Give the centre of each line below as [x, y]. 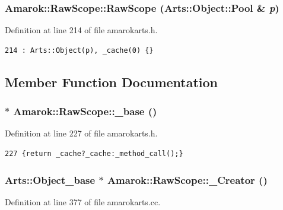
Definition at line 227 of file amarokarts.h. [81, 133]
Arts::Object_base [50, 179]
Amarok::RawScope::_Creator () [187, 179]
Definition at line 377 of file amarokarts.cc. [83, 201]
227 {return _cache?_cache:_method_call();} [94, 154]
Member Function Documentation [112, 82]
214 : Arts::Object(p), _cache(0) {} [79, 50]
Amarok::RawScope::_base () [85, 111]
